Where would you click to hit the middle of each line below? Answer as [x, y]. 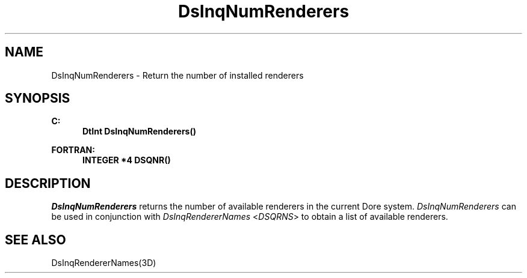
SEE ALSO [35, 240]
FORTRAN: [73, 150]
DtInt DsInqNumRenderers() [139, 131]
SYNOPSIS [38, 98]
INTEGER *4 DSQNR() [127, 160]
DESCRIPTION [48, 183]
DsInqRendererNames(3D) [104, 263]
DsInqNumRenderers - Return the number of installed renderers [177, 75]
